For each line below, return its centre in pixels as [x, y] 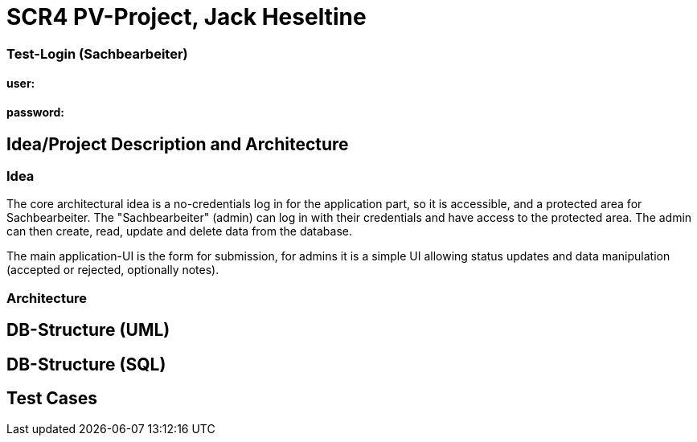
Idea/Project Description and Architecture [178, 144]
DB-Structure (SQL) [86, 364]
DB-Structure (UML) [88, 330]
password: [35, 112]
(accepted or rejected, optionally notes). [113, 270]
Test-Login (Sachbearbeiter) [97, 53]
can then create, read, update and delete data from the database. [180, 231]
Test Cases [52, 399]
